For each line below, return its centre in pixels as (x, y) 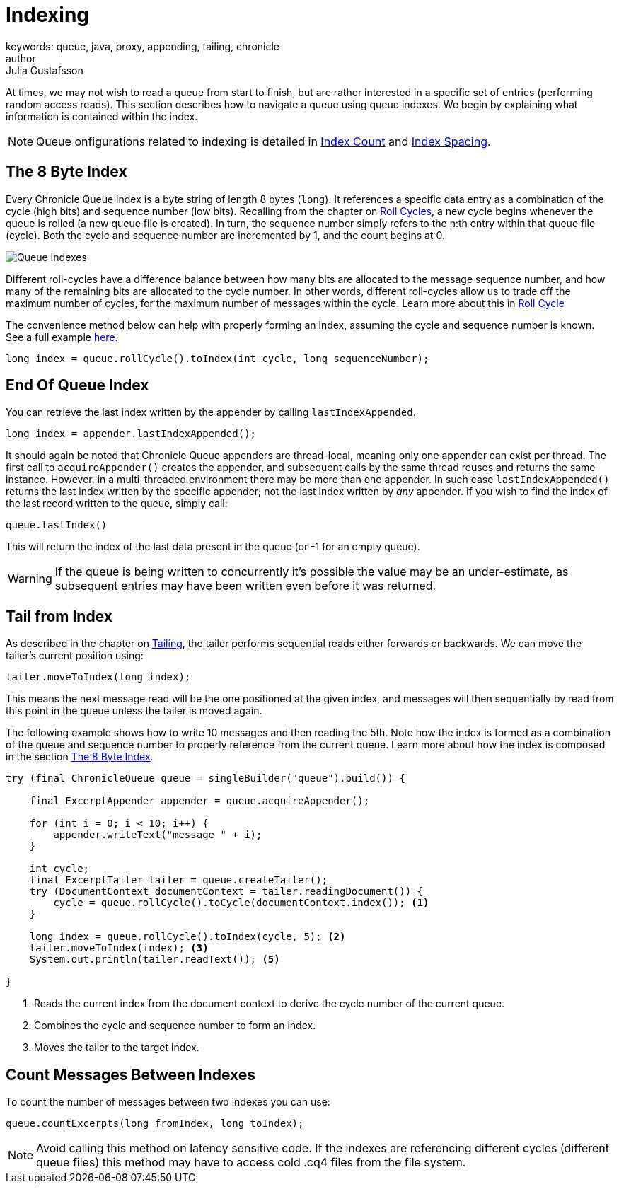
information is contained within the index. (102, 116)
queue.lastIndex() (57, 525)
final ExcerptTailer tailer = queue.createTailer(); (179, 880)
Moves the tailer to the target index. (117, 1048)
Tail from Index (59, 616)
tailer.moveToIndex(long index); (98, 677)
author (21, 58)
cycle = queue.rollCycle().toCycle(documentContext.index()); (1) (241, 903)
